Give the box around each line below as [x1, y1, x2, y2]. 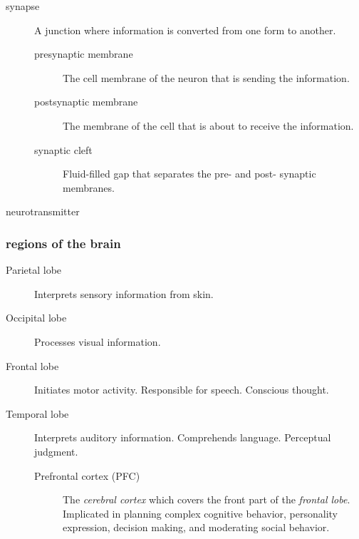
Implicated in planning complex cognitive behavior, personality [63, 505, 338, 520]
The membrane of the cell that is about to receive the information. [63, 118, 354, 133]
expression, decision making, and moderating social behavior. [63, 520, 330, 535]
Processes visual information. [34, 334, 161, 349]
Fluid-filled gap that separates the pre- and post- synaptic [63, 166, 316, 181]
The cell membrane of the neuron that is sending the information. [63, 70, 350, 85]
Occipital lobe [6, 310, 67, 325]
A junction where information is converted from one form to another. [34, 22, 336, 37]
